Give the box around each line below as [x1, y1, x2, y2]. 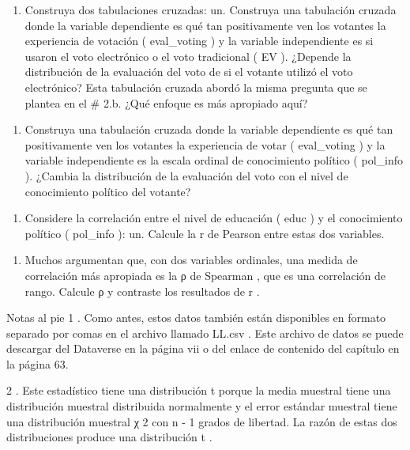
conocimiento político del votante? [24, 183, 191, 199]
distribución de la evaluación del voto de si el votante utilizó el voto [24, 63, 353, 80]
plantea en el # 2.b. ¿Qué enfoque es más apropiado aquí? [24, 94, 308, 111]
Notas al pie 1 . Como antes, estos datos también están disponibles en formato [6, 309, 386, 326]
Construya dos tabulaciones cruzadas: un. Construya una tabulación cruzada [24, 2, 397, 17]
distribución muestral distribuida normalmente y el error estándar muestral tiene [6, 398, 397, 414]
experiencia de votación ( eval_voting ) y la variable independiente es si [24, 32, 374, 49]
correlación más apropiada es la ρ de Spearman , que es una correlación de [24, 267, 386, 283]
